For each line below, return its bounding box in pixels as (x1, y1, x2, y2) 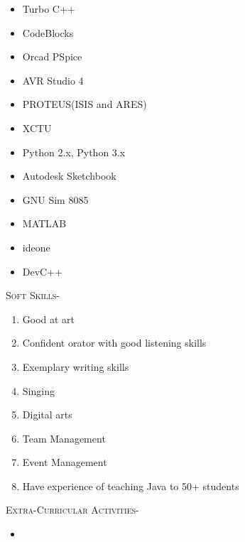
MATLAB (22, 216, 67, 231)
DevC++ (22, 264, 62, 278)
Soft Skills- (6, 288, 60, 303)
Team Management (22, 430, 106, 445)
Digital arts (22, 407, 72, 422)
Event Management (22, 455, 107, 470)
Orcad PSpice (22, 49, 82, 64)
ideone (22, 239, 50, 254)
